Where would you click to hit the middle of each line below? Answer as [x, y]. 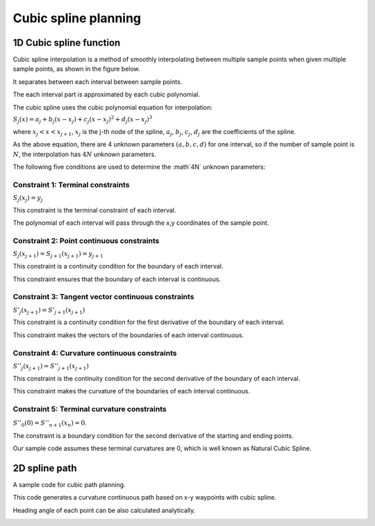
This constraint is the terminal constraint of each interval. [94, 210]
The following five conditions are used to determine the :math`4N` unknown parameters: [139, 167]
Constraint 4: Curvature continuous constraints [95, 353]
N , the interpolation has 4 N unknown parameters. [84, 154]
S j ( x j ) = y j [28, 199]
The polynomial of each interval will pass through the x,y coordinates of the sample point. [141, 223]
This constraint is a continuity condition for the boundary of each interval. [118, 266]
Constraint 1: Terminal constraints [71, 185]
